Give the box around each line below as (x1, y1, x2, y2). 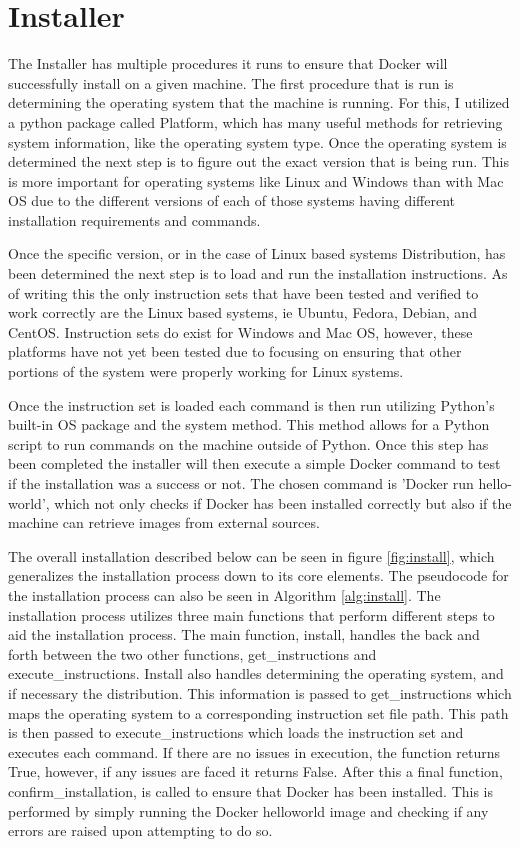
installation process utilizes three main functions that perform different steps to (8, 604, 495, 625)
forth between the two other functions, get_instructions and (8, 643, 377, 664)
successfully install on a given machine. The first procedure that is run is (8, 72, 454, 93)
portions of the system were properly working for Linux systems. (8, 361, 404, 382)
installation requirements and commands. (8, 209, 261, 230)
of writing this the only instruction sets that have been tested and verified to (8, 282, 479, 303)
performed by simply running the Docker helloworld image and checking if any (8, 800, 489, 821)
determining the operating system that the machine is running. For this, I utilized (8, 92, 510, 113)
